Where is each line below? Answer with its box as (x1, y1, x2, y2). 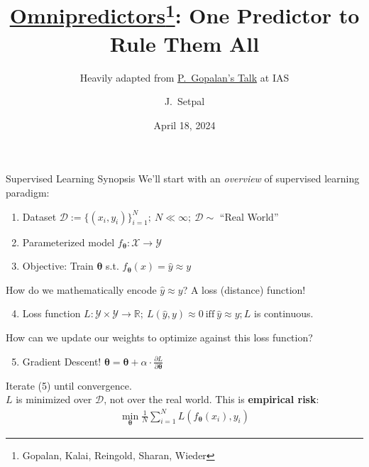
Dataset (22, 209, 57, 224)
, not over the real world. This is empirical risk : (104, 392, 319, 407)
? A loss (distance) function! (182, 282, 306, 297)
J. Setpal (164, 94, 205, 109)
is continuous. (254, 306, 314, 321)
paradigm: (6, 185, 50, 200)
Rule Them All (109, 28, 260, 57)
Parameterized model (22, 234, 115, 249)
